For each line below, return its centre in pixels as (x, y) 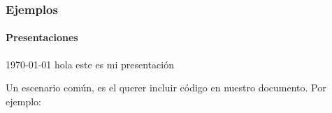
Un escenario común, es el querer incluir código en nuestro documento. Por (166, 88)
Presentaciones (42, 37)
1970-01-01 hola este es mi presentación (90, 64)
